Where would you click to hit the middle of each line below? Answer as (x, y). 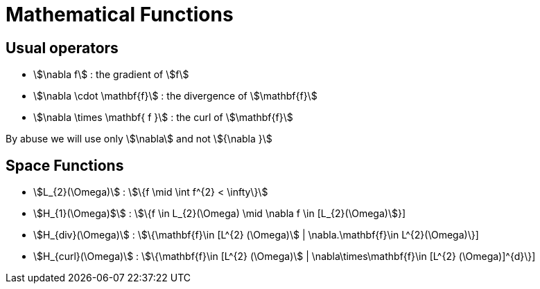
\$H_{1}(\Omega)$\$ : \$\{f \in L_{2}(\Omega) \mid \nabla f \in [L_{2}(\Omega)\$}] (219, 214)
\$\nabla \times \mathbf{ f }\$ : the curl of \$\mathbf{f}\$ (163, 118)
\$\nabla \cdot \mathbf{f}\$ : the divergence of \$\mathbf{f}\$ (175, 96)
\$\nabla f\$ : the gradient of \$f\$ (111, 75)
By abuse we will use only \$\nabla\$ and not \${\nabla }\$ (139, 139)
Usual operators (62, 48)
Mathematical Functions (120, 15)
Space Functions (65, 165)
